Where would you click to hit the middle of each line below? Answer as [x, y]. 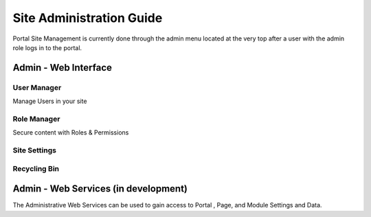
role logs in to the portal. [47, 47]
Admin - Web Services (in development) [100, 189]
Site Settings [34, 150]
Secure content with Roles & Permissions [71, 133]
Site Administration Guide [88, 18]
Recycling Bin [36, 168]
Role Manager [36, 119]
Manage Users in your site [50, 101]
